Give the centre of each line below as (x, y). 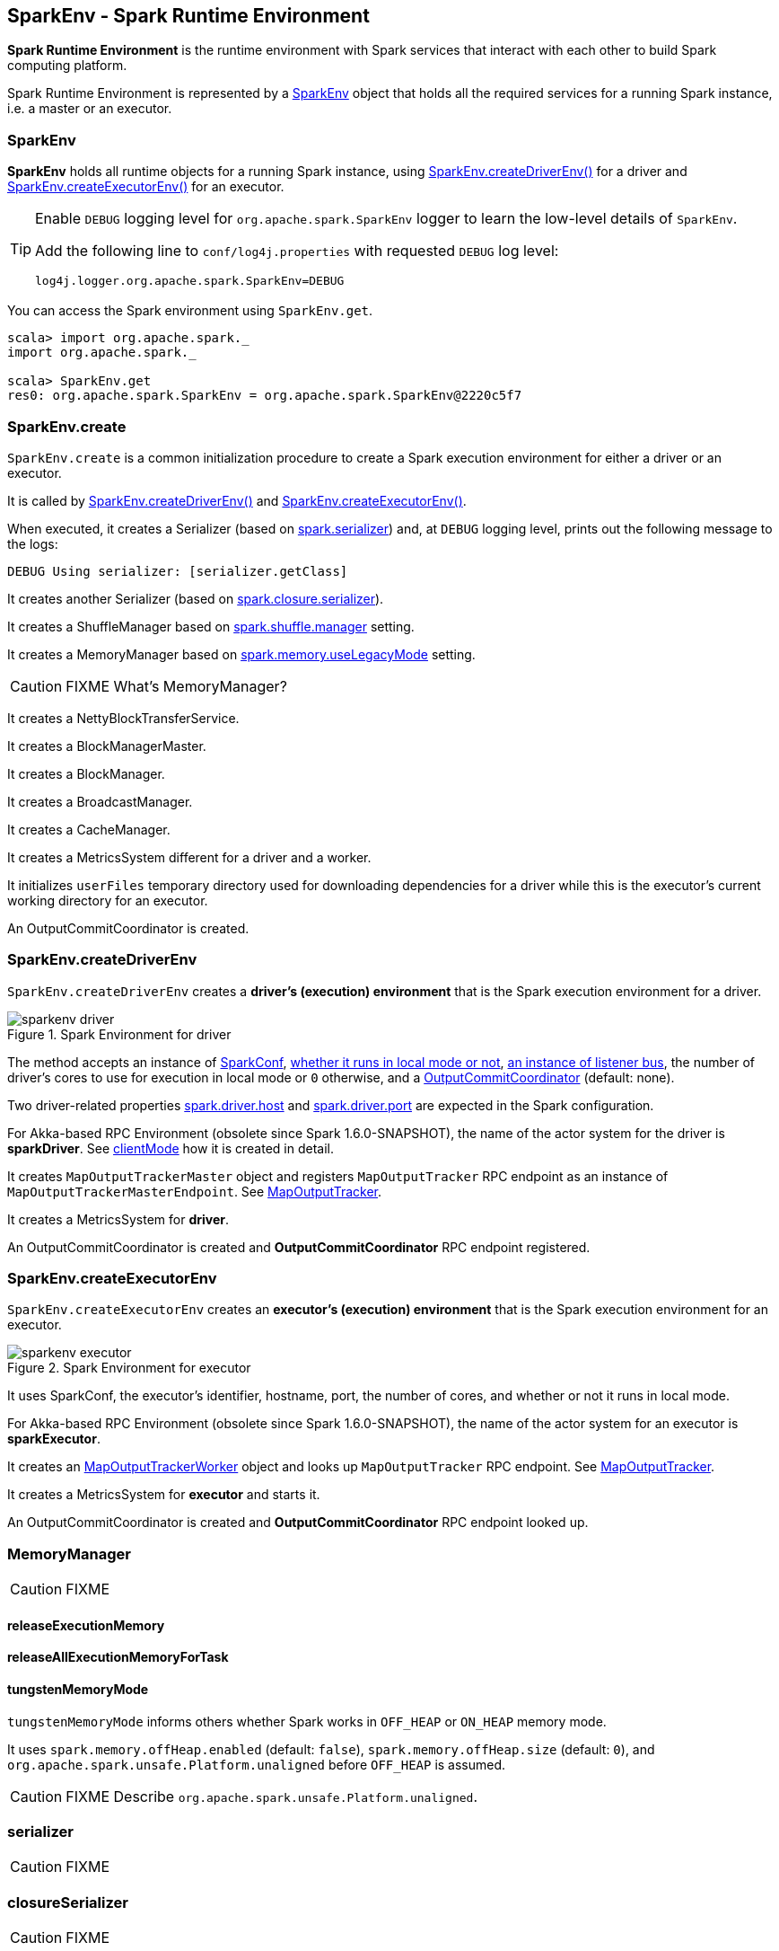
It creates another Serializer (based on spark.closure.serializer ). (196, 598)
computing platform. (67, 66)
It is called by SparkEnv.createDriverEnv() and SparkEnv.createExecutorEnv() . (237, 500)
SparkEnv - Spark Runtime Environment (188, 16)
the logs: (33, 543)
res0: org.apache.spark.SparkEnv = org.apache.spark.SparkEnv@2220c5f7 (265, 396)
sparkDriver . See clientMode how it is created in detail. (171, 1148)
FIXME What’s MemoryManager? (176, 686)
